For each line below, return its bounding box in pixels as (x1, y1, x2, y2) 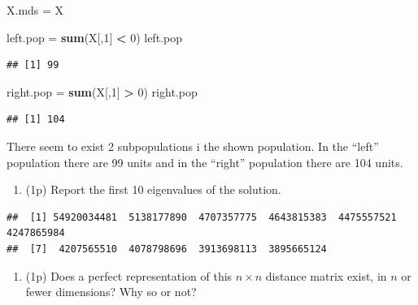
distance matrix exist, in (265, 267, 387, 284)
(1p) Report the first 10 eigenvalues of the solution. (25, 181, 281, 198)
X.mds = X (7, 2, 64, 18)
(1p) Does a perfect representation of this (25, 267, 233, 284)
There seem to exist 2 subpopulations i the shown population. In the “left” (7, 137, 379, 154)
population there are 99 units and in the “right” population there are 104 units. (7, 153, 403, 170)
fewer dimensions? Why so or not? (25, 283, 197, 300)
